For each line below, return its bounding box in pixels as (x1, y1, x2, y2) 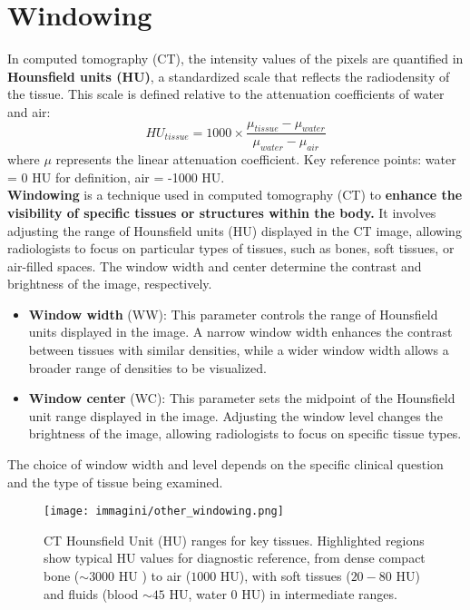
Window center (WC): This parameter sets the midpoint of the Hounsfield (28, 389, 455, 408)
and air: (7, 102, 51, 121)
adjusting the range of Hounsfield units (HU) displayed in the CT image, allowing (7, 221, 462, 240)
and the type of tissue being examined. (7, 472, 223, 491)
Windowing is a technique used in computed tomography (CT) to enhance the (7, 185, 463, 204)
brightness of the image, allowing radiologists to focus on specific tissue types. (28, 424, 462, 443)
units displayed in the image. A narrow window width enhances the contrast (28, 322, 453, 341)
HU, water (169, 584, 227, 603)
